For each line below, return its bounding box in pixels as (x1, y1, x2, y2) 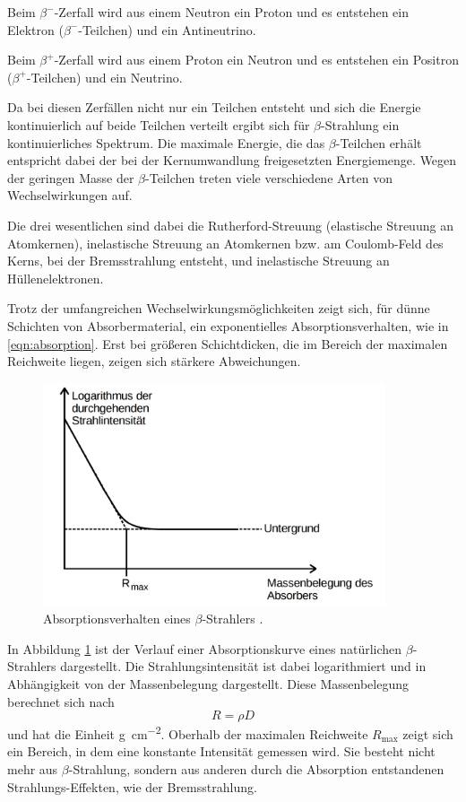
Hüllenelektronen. (7, 268, 104, 287)
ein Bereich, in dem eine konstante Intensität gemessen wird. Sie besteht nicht (7, 742, 436, 761)
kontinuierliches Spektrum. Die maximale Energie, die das (7, 133, 325, 152)
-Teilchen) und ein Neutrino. (26, 67, 183, 86)
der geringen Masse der (7, 168, 134, 187)
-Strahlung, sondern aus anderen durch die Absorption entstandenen (68, 760, 444, 779)
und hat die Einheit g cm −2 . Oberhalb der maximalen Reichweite (7, 722, 368, 743)
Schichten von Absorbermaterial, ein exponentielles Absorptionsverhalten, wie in (7, 316, 449, 335)
